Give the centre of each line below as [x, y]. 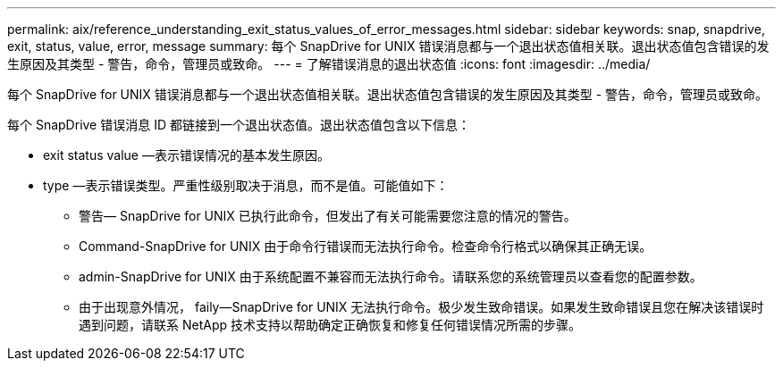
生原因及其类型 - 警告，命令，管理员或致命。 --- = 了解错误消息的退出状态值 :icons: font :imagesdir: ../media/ [329, 64]
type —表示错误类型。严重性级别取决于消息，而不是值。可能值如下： [246, 185]
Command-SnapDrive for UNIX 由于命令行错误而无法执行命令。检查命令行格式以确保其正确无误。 [366, 246]
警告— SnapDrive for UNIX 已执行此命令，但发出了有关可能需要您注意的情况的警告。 [328, 216]
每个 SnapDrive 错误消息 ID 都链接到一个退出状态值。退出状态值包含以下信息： [239, 125]
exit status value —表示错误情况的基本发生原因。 [186, 155]
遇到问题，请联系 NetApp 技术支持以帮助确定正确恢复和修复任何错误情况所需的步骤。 [330, 325]
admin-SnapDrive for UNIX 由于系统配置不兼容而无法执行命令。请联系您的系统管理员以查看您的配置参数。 [391, 276]
